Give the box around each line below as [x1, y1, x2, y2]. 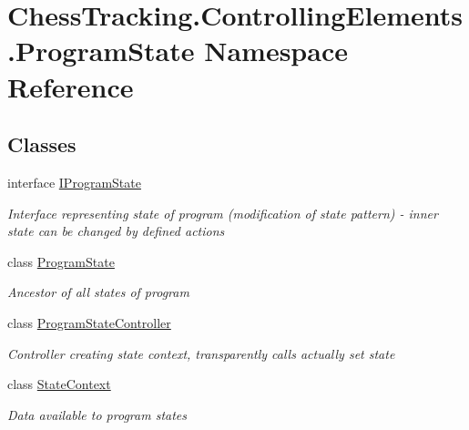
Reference [7, 67, 134, 105]
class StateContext [7, 374, 111, 394]
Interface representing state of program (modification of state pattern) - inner [7, 203, 438, 222]
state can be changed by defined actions [7, 221, 225, 241]
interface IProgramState [7, 172, 141, 191]
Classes [7, 130, 76, 159]
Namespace [204, 32, 348, 69]
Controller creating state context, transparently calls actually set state [7, 343, 395, 363]
